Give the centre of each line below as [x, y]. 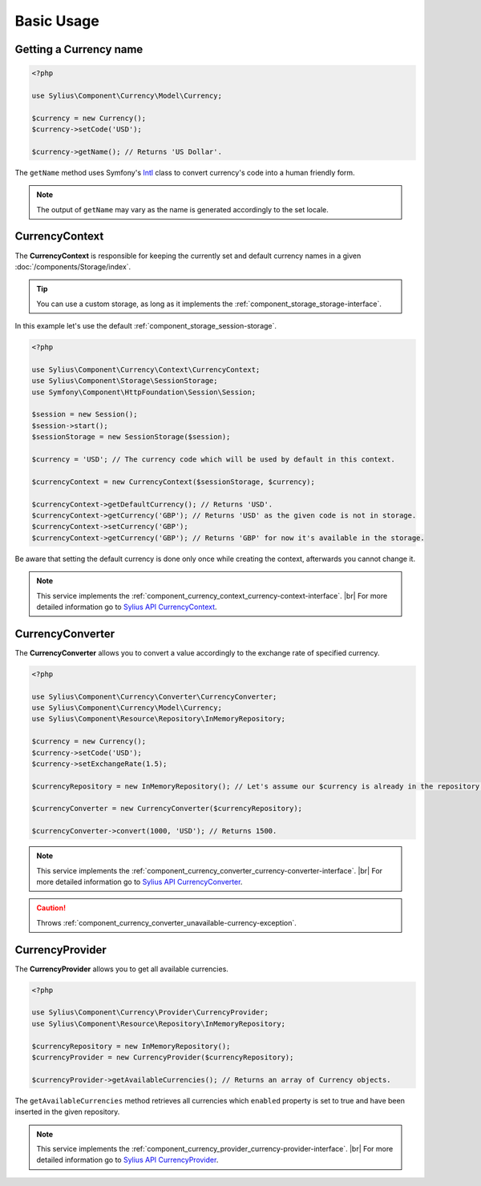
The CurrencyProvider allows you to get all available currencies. [121, 969]
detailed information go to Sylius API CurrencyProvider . [127, 1160]
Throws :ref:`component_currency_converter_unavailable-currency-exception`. [166, 922]
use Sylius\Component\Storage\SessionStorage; [125, 381]
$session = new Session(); [85, 414]
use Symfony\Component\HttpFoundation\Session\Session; [144, 392]
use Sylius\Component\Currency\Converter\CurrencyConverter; [154, 696]
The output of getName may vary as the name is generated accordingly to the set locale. [182, 209]
